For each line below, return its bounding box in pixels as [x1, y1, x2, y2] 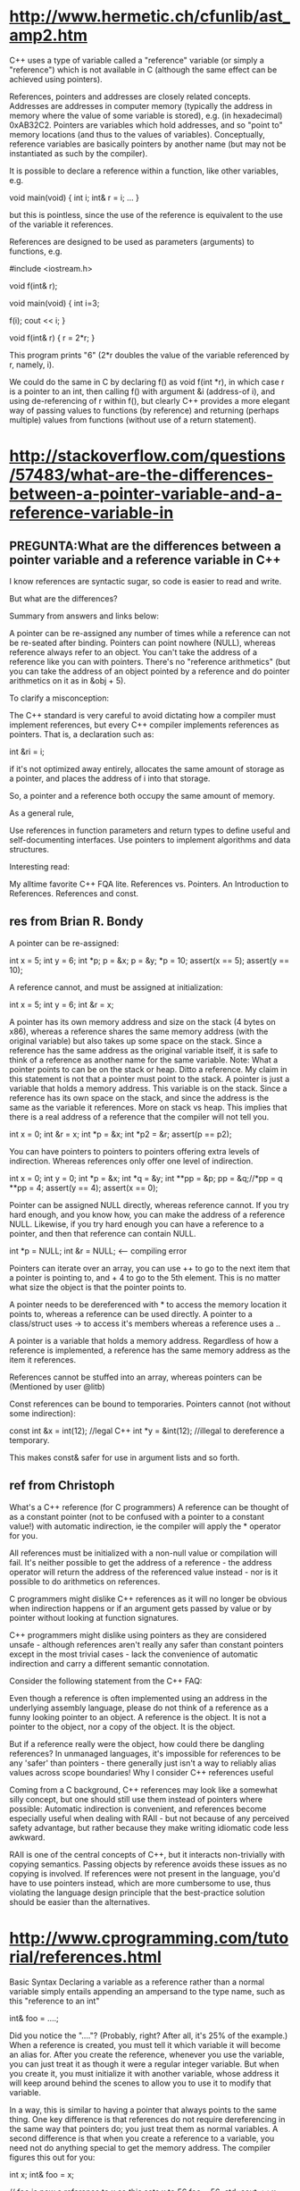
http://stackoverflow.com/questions [9, 446, 286, 466]
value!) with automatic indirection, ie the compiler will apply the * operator [9, 1521, 281, 1532]
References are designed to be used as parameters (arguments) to [9, 236, 254, 247]
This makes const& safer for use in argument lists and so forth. [9, 1452, 240, 1463]
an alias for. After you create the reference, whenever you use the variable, [9, 2049, 285, 2060]
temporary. [9, 1434, 50, 1445]
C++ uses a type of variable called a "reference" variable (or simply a [9, 55, 265, 65]
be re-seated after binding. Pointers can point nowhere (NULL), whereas [9, 637, 276, 648]
